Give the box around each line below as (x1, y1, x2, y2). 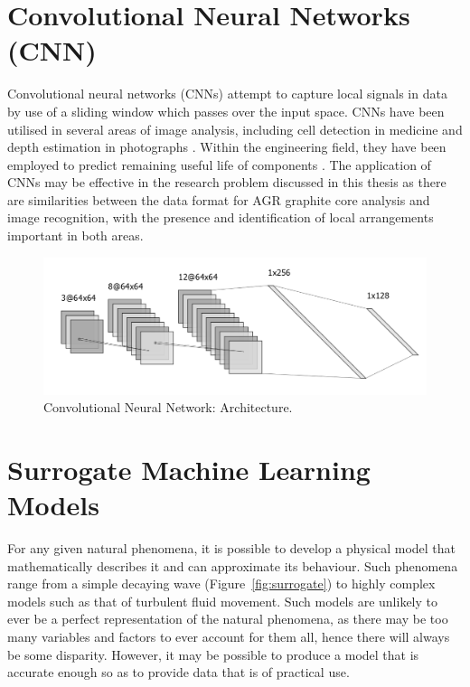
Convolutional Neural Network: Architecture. (43, 398, 293, 417)
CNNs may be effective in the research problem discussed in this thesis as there (7, 173, 446, 192)
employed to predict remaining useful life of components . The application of (7, 155, 431, 174)
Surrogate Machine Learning (7, 450, 371, 487)
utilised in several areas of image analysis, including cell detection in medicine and (7, 119, 463, 138)
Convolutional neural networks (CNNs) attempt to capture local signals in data (7, 84, 447, 103)
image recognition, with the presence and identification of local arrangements (7, 208, 434, 227)
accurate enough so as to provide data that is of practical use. (7, 663, 350, 682)
